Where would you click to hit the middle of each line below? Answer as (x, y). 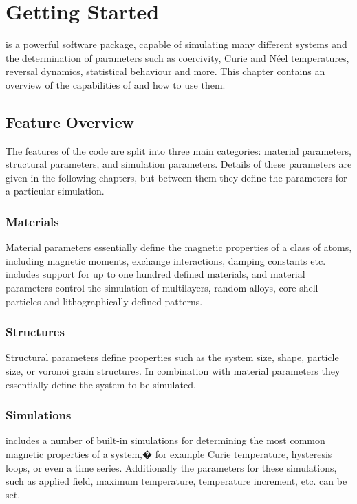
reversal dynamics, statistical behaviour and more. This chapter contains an (165, 71)
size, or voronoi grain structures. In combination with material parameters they (173, 371)
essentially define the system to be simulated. (101, 384)
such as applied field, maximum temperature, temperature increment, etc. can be (176, 481)
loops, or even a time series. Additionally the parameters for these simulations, (171, 467)
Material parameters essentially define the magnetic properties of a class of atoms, (179, 247)
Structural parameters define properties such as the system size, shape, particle (172, 357)
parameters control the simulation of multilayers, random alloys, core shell (162, 288)
